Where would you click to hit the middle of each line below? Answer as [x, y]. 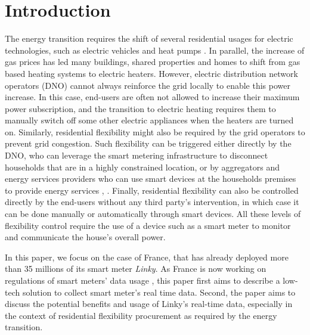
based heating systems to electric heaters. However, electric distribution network [151, 73]
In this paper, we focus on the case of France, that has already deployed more [147, 257]
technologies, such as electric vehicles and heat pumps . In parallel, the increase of [155, 50]
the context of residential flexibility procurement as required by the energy [141, 315]
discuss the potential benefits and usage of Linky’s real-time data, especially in [149, 304]
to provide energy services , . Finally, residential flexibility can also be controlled [152, 190]
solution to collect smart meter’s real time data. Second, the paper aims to [159, 292]
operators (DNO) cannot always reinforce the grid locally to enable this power [148, 85]
